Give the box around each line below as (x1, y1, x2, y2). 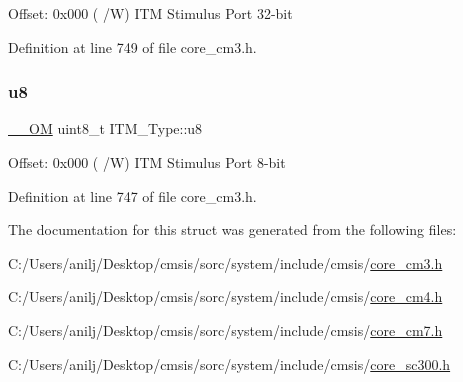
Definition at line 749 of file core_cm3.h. (8, 36, 257, 57)
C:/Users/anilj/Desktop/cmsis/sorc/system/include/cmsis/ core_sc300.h (8, 353, 451, 374)
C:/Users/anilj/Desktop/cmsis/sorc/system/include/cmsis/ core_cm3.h (8, 252, 443, 273)
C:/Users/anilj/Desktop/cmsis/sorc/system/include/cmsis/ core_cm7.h (8, 319, 443, 340)
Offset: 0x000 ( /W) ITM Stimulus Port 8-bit (8, 152, 286, 172)
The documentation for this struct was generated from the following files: (8, 219, 457, 240)
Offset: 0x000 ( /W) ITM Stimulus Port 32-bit (8, 3, 293, 23)
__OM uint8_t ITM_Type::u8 (8, 118, 203, 139)
